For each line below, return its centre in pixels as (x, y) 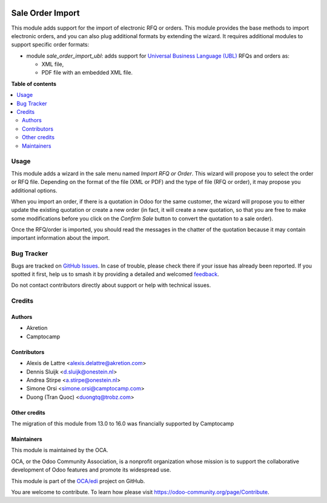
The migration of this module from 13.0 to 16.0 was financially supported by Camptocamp (123, 424)
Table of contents (34, 84)
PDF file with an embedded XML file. (87, 73)
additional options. (34, 190)
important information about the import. (61, 238)
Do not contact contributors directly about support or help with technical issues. (111, 285)
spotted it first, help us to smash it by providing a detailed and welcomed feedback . (115, 274)
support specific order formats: (50, 45)
